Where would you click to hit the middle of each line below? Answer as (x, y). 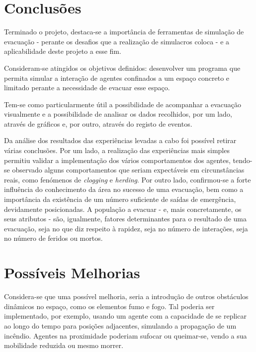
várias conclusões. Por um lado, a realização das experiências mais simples (117, 150)
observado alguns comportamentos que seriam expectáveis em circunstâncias (128, 170)
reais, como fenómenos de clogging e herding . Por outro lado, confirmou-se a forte (128, 179)
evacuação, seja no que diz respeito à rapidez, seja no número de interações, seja (126, 228)
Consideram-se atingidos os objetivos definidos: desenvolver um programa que (122, 68)
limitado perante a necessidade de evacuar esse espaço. (87, 88)
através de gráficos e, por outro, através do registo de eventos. (98, 123)
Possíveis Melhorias (72, 272)
